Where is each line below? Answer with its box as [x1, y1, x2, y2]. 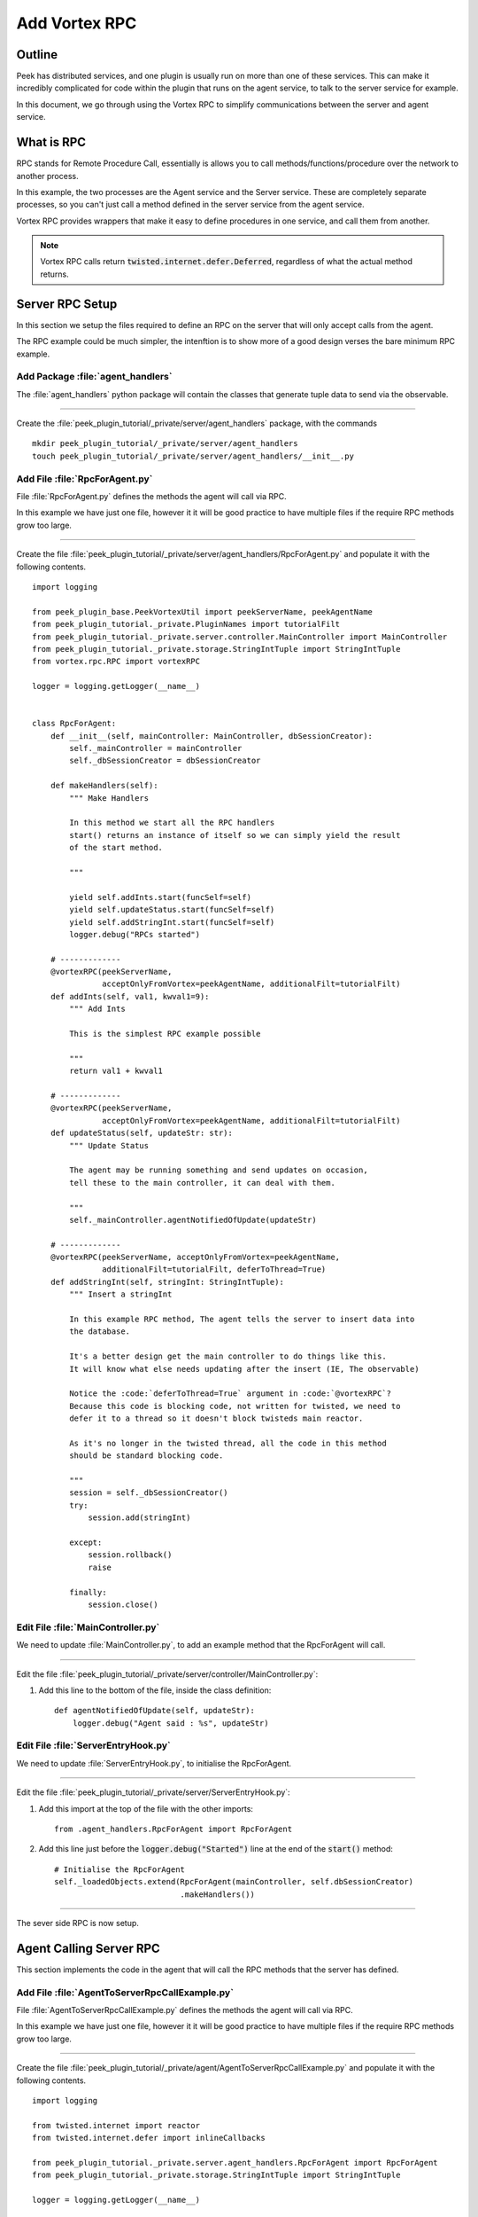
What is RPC [16, 135, 87, 150]
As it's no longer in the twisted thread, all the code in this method [69, 1438, 387, 1448]
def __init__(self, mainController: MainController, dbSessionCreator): [50, 731, 374, 740]
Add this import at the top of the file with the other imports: [38, 1803, 254, 1814]
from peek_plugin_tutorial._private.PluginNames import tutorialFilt [32, 619, 341, 630]
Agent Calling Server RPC [16, 1940, 161, 1955]
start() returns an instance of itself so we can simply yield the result [69, 830, 401, 840]
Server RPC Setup [16, 296, 118, 311]
